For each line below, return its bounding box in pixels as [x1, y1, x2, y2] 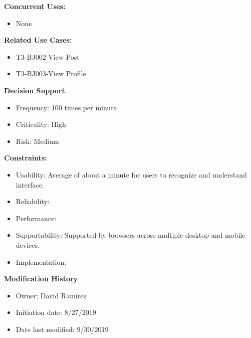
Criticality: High [16, 119, 66, 129]
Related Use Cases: [4, 35, 72, 45]
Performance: [16, 213, 57, 223]
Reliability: [16, 196, 50, 207]
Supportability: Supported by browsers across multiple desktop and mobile [16, 230, 245, 240]
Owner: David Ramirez [16, 290, 87, 300]
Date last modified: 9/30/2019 [16, 323, 109, 334]
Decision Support [4, 85, 65, 95]
